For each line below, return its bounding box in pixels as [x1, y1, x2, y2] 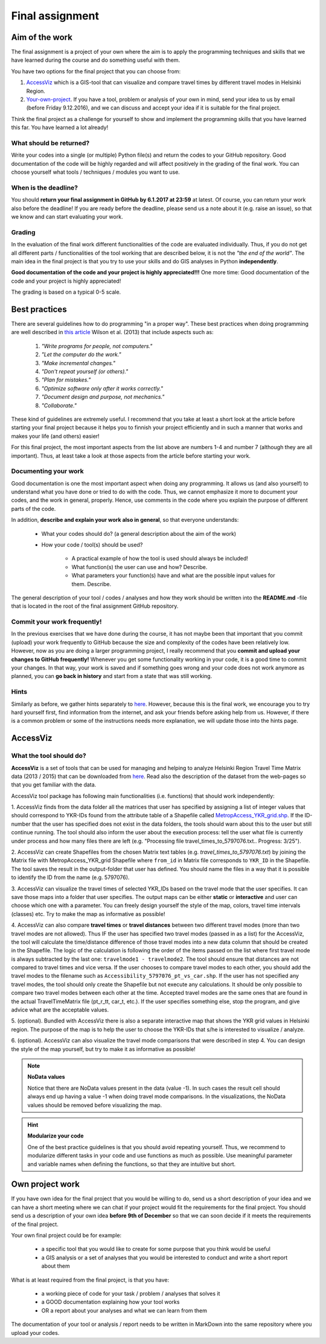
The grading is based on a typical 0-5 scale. [11, 288, 121, 296]
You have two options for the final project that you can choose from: [11, 67, 181, 75]
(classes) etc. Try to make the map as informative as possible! [11, 910, 165, 917]
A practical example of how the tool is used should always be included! [71, 555, 249, 562]
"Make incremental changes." [41, 359, 116, 366]
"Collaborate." [41, 401, 77, 409]
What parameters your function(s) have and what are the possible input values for [71, 572, 275, 579]
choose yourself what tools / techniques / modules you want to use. [11, 168, 181, 176]
